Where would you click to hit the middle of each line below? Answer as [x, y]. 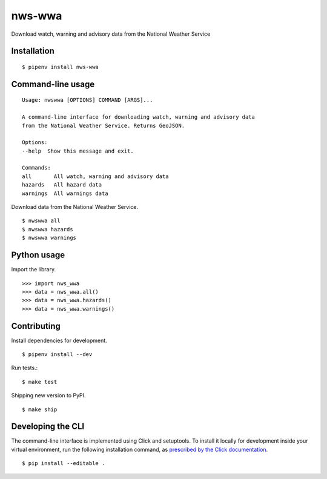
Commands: [36, 168]
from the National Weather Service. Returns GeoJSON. [103, 125]
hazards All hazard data [62, 185]
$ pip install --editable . [64, 464]
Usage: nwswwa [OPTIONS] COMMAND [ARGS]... [88, 100]
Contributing [36, 326]
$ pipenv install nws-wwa [61, 67]
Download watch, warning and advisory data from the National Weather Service [111, 34]
